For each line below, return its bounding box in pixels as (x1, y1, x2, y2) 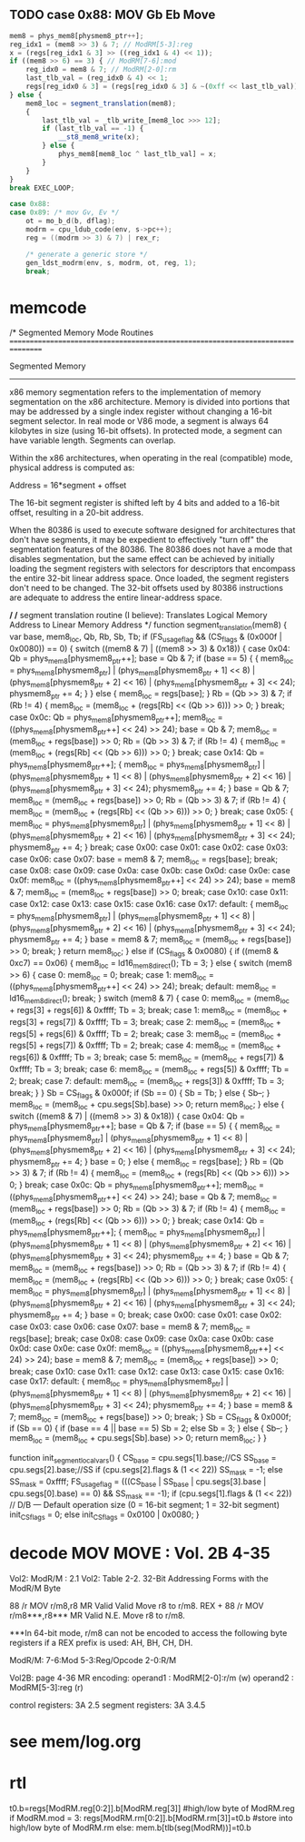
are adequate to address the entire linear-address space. (9, 592, 222, 603)
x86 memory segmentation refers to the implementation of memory (9, 387, 261, 398)
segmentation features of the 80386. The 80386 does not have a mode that (9, 544, 293, 555)
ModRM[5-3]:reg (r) (9, 1682, 84, 1693)
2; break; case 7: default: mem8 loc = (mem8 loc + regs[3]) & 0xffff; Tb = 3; (9, 1075, 284, 1088)
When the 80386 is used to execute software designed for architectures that (9, 525, 296, 536)
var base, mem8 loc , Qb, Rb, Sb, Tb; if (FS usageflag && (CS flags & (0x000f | (9, 631, 283, 644)
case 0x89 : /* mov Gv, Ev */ (9, 208, 120, 217)
